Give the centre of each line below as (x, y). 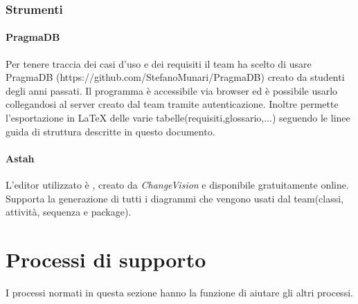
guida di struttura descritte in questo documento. (110, 131)
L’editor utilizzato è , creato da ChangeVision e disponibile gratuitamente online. (177, 184)
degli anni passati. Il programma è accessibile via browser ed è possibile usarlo (172, 90)
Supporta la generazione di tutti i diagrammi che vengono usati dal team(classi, (175, 198)
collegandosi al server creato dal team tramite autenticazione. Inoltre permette (172, 104)
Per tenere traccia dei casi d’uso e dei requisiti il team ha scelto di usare (159, 63)
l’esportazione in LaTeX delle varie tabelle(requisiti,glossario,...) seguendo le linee (178, 118)
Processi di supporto (106, 259)
